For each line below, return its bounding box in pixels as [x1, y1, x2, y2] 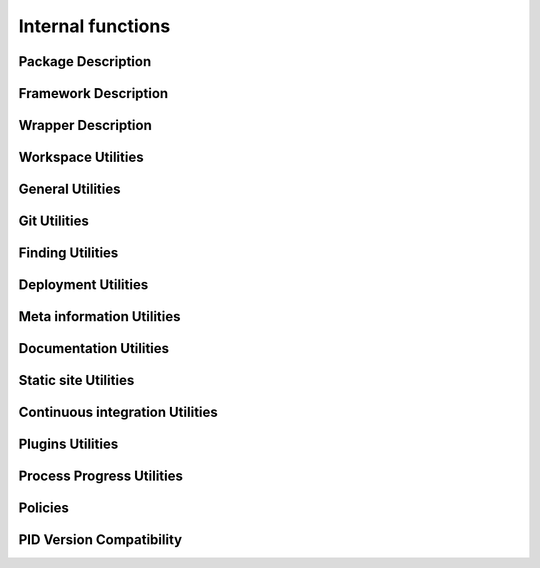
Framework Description [18, 85, 169, 102]
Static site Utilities [18, 372, 135, 389]
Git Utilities [18, 213, 89, 230]
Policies [18, 500, 70, 517]
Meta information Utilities [18, 308, 181, 325]
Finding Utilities [18, 245, 119, 262]
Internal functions [18, 15, 171, 37]
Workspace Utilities [18, 149, 144, 166]
